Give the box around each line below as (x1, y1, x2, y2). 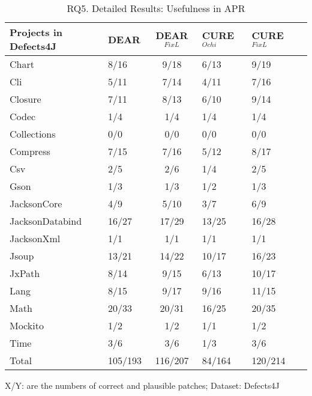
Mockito (10, 318, 44, 332)
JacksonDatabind (10, 214, 82, 228)
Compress (10, 144, 50, 158)
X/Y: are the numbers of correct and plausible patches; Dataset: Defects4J (5, 379, 280, 391)
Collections (10, 127, 56, 141)
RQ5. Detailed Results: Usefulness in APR (67, 1, 245, 15)
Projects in (10, 25, 62, 39)
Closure (10, 92, 41, 106)
